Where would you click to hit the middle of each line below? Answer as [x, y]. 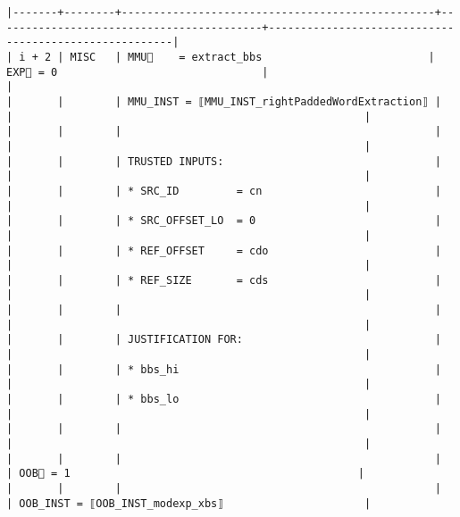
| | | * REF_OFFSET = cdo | [224, 250]
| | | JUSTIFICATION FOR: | [224, 340]
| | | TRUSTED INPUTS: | [224, 161]
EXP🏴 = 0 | [138, 72]
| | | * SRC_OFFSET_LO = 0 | [224, 221]
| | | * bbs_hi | [224, 369]
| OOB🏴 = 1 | [185, 474]
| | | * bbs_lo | [224, 400]
